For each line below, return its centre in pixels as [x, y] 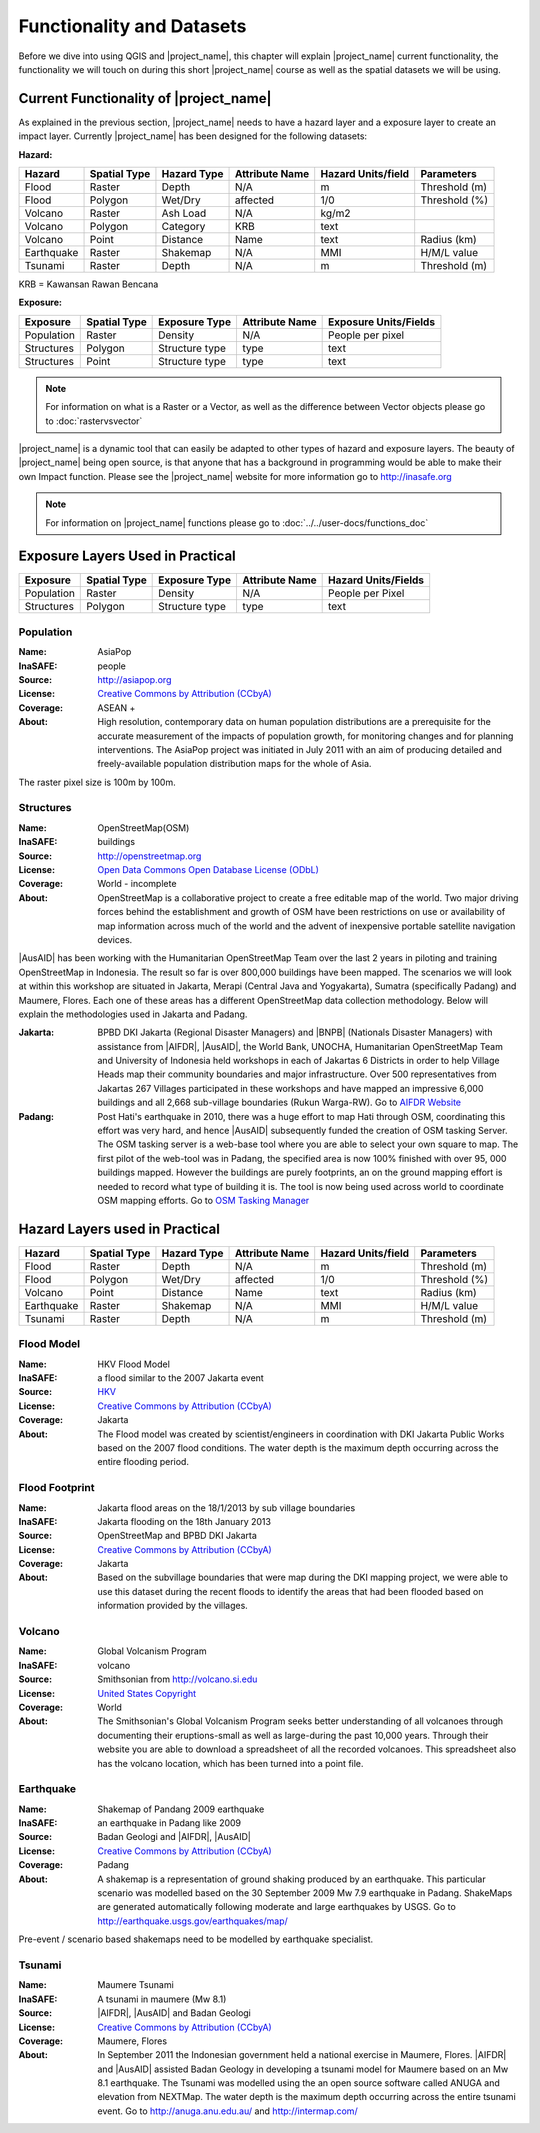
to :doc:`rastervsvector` [94, 421]
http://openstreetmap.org [149, 856]
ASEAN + [116, 707]
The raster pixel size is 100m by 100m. [97, 782]
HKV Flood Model [133, 1364]
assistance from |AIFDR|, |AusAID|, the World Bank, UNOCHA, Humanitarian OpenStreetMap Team [300, 1046]
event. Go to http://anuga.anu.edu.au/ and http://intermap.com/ [228, 2111]
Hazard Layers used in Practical [119, 1228]
